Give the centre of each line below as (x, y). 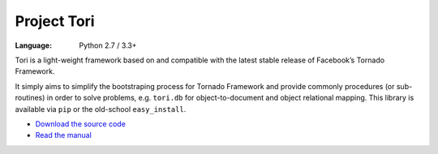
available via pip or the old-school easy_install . (101, 109)
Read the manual (64, 135)
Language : (34, 45)
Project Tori (55, 21)
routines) (30, 98)
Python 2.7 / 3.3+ (108, 45)
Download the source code (80, 124)
